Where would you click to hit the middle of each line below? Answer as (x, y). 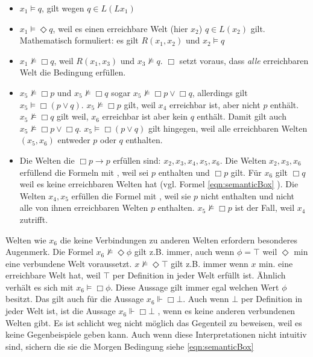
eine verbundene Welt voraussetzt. (69, 263)
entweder (74, 140)
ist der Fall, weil (265, 207)
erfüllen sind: (137, 160)
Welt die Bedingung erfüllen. (73, 72)
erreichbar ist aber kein (145, 116)
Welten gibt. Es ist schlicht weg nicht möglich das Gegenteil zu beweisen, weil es (154, 322)
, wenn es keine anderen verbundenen (226, 311)
